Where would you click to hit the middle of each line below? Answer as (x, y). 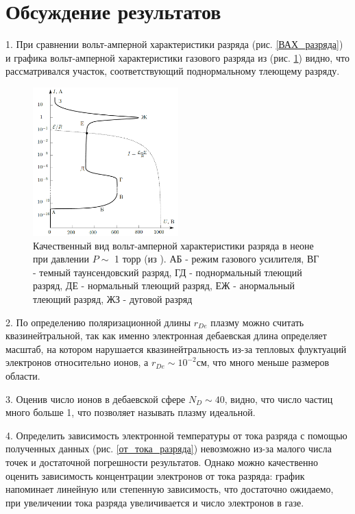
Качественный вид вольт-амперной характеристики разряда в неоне (173, 245)
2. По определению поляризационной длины (98, 322)
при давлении (61, 259)
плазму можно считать (257, 322)
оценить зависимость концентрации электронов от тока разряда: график (155, 475)
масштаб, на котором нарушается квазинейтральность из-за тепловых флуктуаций (176, 348)
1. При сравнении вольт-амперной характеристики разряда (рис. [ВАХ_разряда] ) (174, 44)
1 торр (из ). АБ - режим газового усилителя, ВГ (217, 259)
